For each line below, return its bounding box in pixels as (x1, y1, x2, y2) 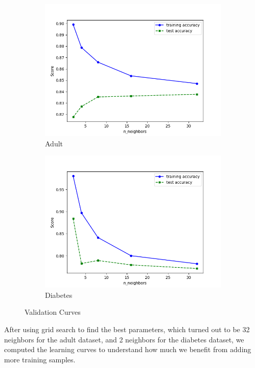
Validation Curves (25, 307, 81, 317)
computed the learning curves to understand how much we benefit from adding (4, 344, 251, 355)
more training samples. (4, 354, 76, 364)
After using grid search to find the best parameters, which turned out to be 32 (4, 323, 250, 334)
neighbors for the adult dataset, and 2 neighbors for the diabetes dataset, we (4, 334, 244, 344)
